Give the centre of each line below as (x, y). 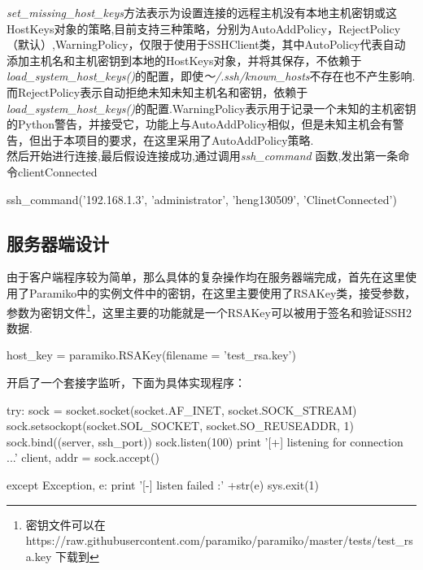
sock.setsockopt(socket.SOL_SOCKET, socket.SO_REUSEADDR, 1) (180, 426)
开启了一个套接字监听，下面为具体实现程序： (126, 382)
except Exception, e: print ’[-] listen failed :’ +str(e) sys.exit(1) (163, 484)
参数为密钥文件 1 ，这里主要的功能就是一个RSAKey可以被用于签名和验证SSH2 (209, 311)
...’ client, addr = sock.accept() (83, 457)
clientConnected (57, 171)
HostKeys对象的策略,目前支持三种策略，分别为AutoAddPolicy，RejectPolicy (204, 28)
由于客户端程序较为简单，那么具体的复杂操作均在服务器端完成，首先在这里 (206, 277)
